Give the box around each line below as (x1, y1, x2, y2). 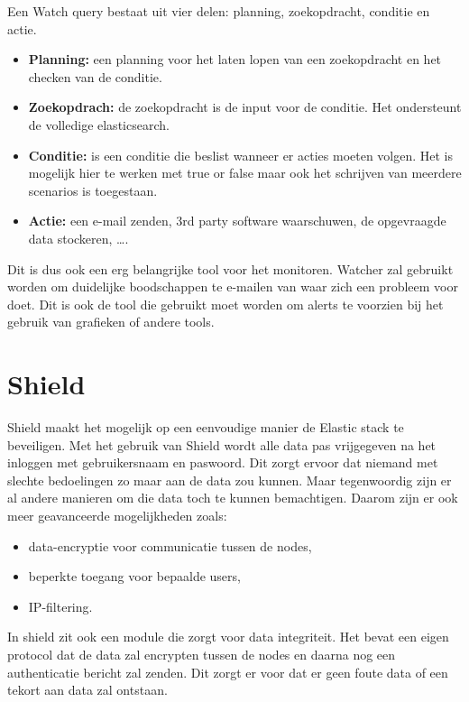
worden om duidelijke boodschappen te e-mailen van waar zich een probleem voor (7, 277, 458, 296)
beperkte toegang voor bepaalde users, (28, 567, 241, 586)
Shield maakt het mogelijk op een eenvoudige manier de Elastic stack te (7, 418, 404, 437)
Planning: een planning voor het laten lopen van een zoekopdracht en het (28, 50, 442, 69)
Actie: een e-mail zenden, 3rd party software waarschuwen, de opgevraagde (28, 211, 446, 230)
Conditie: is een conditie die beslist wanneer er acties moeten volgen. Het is (28, 145, 454, 164)
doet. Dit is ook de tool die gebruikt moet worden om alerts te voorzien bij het (7, 294, 444, 313)
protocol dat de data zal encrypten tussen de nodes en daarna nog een (7, 644, 396, 663)
